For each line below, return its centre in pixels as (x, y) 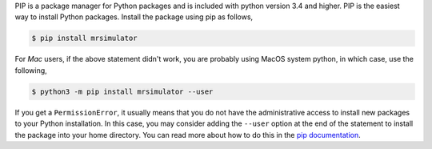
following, (31, 70)
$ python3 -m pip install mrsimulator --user (122, 91)
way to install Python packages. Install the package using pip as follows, (134, 17)
